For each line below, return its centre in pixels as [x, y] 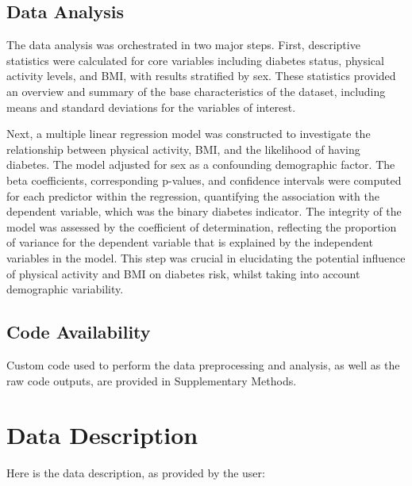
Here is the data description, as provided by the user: [136, 473]
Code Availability [79, 332]
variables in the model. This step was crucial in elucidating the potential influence [206, 257]
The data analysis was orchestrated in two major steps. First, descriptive [183, 45]
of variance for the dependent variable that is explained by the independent [190, 242]
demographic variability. [65, 289]
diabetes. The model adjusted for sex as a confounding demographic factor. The [201, 165]
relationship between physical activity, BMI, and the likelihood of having [183, 149]
